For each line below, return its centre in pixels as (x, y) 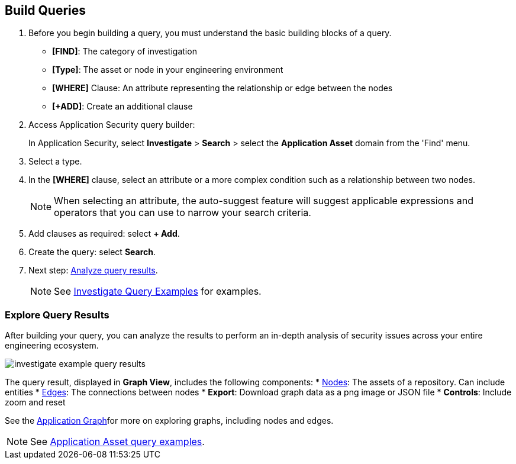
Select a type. (55, 162)
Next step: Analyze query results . (93, 270)
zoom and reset (35, 402)
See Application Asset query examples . (117, 442)
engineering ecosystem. (52, 346)
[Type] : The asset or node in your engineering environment (168, 70)
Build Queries (46, 10)
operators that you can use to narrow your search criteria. (183, 213)
